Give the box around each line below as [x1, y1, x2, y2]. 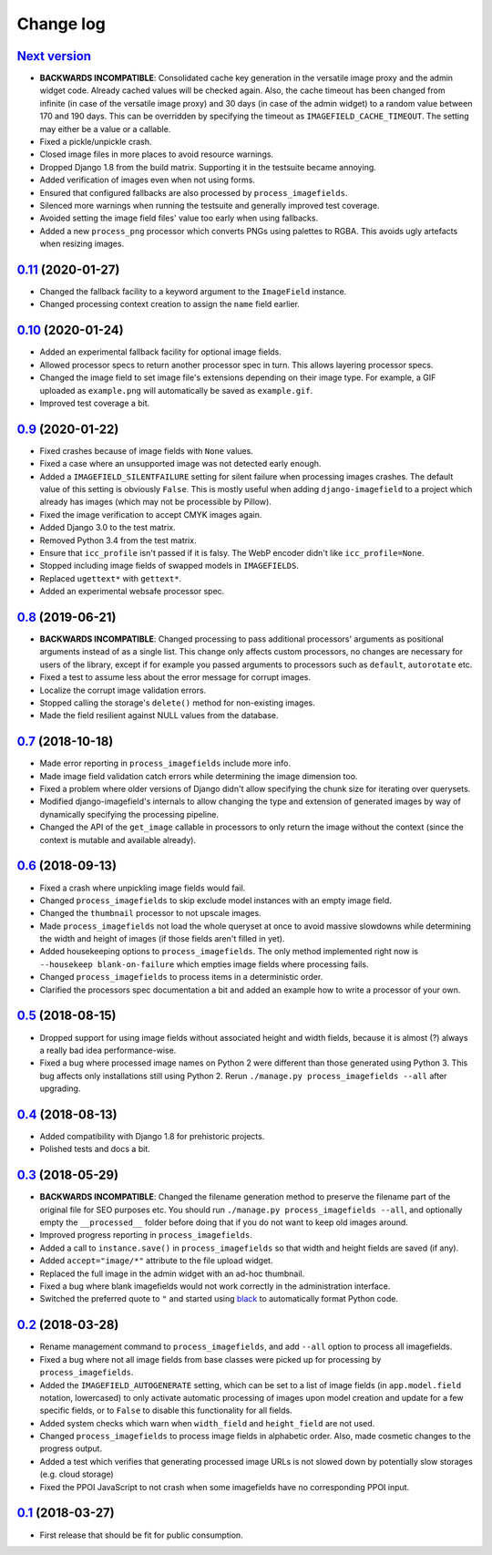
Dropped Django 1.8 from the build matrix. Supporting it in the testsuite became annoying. [39, 161, 377, 172]
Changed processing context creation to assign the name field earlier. [39, 299, 301, 310]
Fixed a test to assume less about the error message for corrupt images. [39, 672, 312, 683]
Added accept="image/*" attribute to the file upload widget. [39, 1255, 273, 1266]
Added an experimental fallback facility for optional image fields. [39, 346, 282, 357]
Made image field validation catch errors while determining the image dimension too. [39, 770, 358, 781]
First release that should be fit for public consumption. [39, 1529, 243, 1540]
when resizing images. [39, 238, 125, 250]
